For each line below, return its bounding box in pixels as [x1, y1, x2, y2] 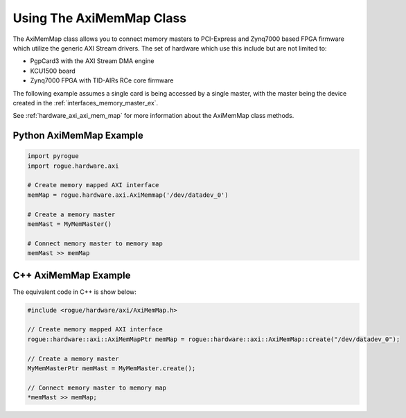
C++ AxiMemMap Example [12, 269, 131, 281]
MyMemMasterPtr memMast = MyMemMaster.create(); [27, 365, 196, 372]
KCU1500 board [30, 67, 76, 75]
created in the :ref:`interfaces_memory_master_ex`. [12, 98, 159, 107]
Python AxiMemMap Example [12, 130, 143, 141]
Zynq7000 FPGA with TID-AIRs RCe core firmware [30, 76, 174, 85]
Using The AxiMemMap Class [12, 10, 187, 26]
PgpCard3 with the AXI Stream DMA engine [30, 57, 155, 65]
